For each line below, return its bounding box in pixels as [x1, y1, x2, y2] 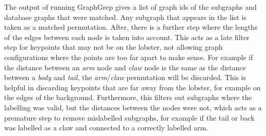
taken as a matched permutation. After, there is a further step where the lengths [4, 22, 258, 32]
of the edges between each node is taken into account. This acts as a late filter [4, 31, 250, 42]
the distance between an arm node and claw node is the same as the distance [4, 62, 246, 72]
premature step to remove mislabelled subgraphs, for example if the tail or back [4, 112, 255, 123]
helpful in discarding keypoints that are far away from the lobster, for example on [4, 82, 261, 92]
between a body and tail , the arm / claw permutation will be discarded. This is [4, 72, 247, 83]
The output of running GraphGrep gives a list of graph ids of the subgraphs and [4, 2, 257, 12]
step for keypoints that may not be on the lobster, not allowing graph [4, 42, 223, 52]
